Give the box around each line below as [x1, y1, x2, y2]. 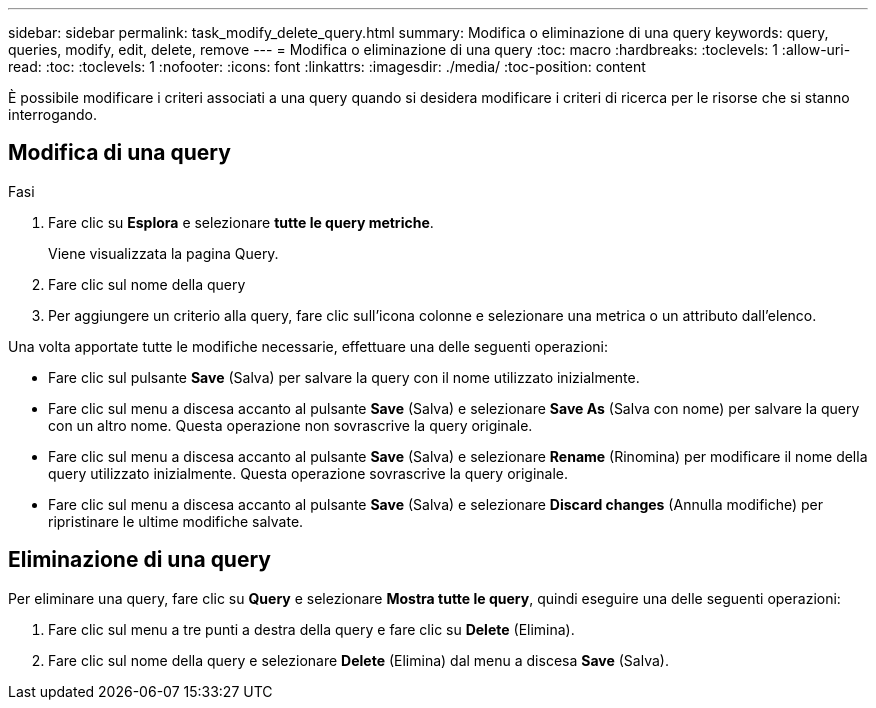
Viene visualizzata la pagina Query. [48, 244, 279, 262]
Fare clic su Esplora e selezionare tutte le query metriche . [48, 213, 434, 231]
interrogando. [8, 106, 97, 123]
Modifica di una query [8, 140, 231, 166]
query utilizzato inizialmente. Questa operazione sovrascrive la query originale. [48, 464, 569, 482]
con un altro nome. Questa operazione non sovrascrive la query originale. [48, 416, 533, 434]
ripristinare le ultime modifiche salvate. [48, 512, 304, 530]
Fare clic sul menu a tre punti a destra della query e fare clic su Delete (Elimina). [48, 620, 575, 638]
